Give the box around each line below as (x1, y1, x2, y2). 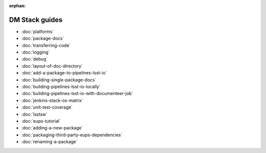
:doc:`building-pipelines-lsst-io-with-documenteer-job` (21, 91, 133, 96)
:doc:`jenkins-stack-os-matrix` (21, 97, 83, 103)
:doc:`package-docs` (21, 35, 64, 41)
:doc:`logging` (21, 49, 50, 55)
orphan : (9, 3, 26, 8)
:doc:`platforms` (21, 29, 54, 34)
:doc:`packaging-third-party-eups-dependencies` (21, 132, 123, 138)
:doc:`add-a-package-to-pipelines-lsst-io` (21, 70, 107, 76)
